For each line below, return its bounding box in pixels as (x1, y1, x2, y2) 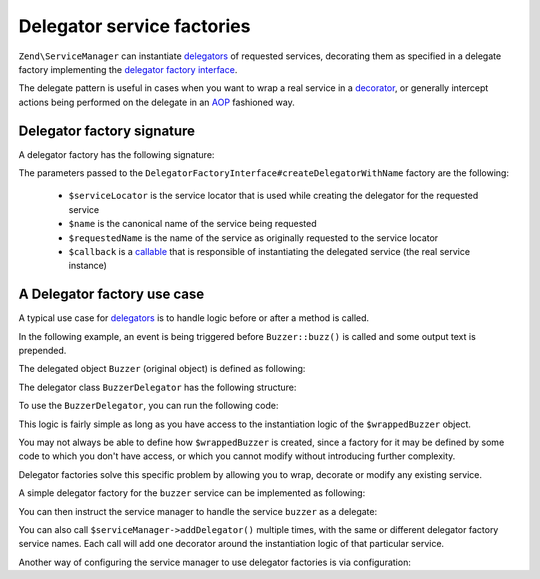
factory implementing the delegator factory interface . (18, 63, 238, 75)
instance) (68, 260, 107, 272)
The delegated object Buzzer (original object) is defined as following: (18, 363, 306, 375)
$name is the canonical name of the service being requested (68, 218, 317, 230)
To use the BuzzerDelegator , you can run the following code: (18, 400, 279, 412)
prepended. (18, 345, 67, 357)
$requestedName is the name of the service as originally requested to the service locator (68, 231, 439, 244)
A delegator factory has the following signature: (18, 148, 215, 160)
